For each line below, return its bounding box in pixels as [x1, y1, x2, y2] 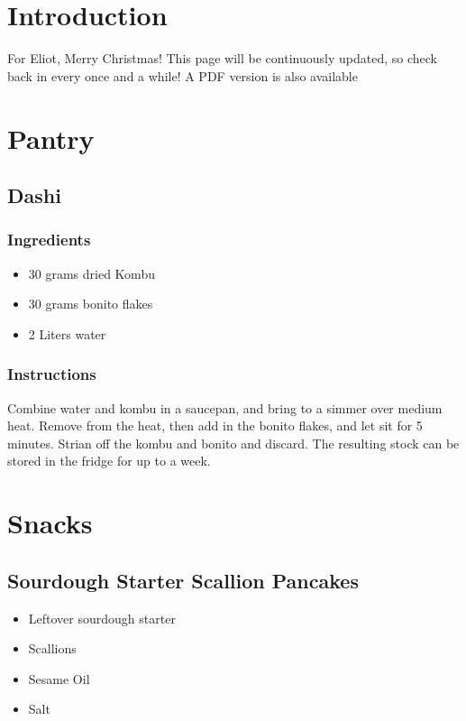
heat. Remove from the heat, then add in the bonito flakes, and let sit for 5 [7, 416, 423, 435]
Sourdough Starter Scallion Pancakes [7, 566, 359, 594]
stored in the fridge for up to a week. [7, 451, 211, 470]
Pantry [7, 119, 95, 156]
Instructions [7, 363, 96, 385]
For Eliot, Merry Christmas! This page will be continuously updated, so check [7, 49, 437, 68]
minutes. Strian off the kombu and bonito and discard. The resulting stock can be [7, 433, 460, 452]
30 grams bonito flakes [28, 294, 153, 313]
